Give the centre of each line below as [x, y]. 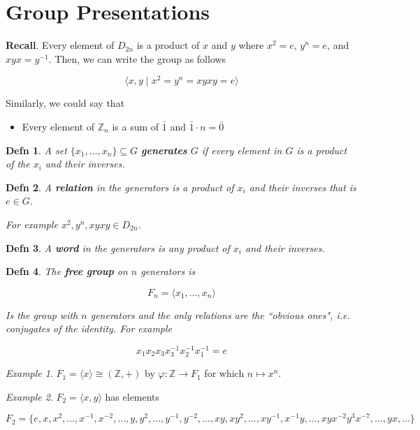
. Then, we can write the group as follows [137, 58]
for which [224, 373]
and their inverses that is [303, 187]
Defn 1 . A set [36, 150]
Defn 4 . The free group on [67, 271]
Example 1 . [29, 373]
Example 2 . [29, 396]
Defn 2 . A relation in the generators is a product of [120, 187]
